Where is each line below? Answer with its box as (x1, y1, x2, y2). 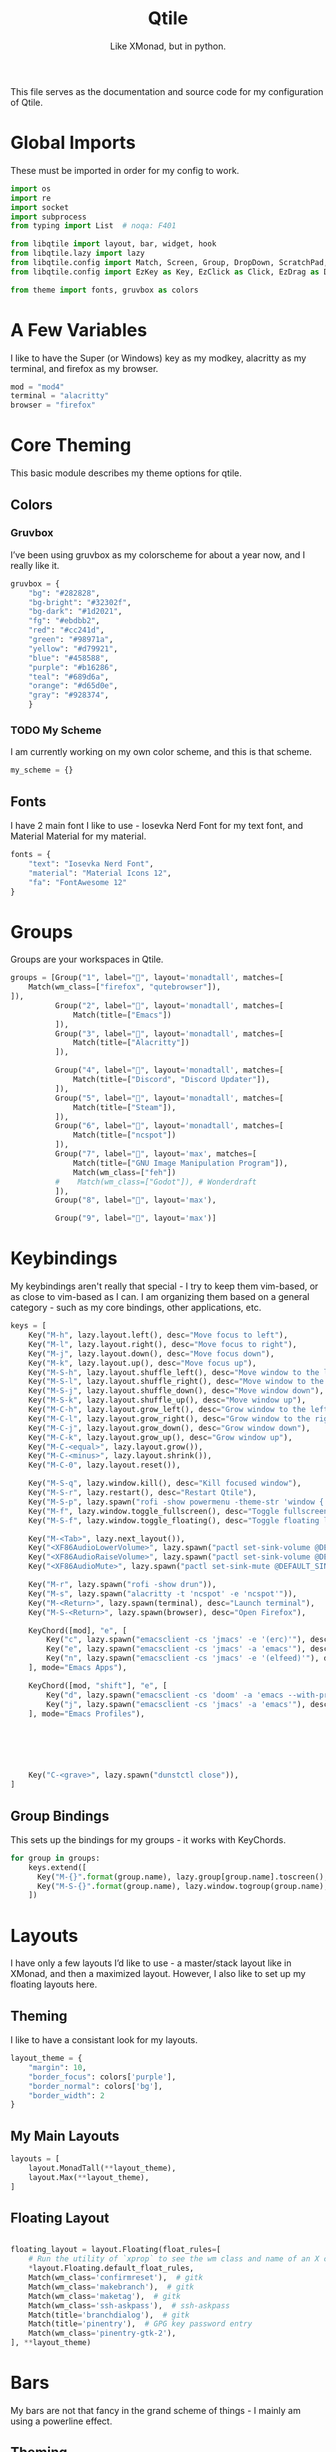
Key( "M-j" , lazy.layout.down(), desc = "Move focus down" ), (28, 1348, 275, 1359)
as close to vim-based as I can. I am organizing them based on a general (10, 1291, 310, 1303)
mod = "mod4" (10, 382, 65, 392)
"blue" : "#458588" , (28, 653, 110, 663)
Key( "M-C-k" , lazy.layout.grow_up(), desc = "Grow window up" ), (28, 1432, 293, 1442)
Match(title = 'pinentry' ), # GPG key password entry (28, 2319, 253, 2329)
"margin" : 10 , (28, 2062, 87, 2072)
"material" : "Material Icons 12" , (28, 868, 172, 878)
